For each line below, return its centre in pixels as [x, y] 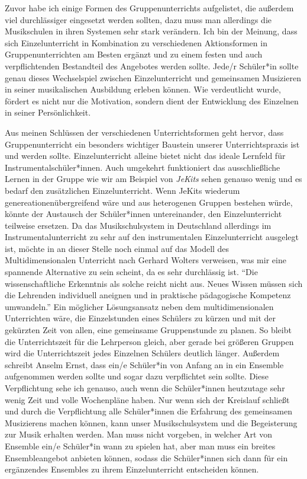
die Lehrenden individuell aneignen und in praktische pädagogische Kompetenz [148, 295]
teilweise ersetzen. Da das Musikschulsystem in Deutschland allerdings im [138, 225]
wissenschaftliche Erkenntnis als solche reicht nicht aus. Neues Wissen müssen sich [154, 283]
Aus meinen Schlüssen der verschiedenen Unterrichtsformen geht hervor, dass [144, 132]
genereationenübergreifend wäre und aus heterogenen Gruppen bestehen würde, [149, 202]
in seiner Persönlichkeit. [48, 112]
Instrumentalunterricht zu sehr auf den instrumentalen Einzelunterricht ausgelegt [152, 237]
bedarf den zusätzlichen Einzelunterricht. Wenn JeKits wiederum [122, 190]
